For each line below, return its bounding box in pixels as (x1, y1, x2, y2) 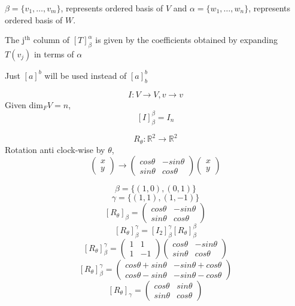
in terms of (34, 47, 74, 60)
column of (33, 33, 70, 46)
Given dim (5, 98, 43, 111)
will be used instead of (44, 69, 127, 81)
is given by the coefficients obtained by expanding (95, 33, 278, 46)
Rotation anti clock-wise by (5, 143, 105, 155)
